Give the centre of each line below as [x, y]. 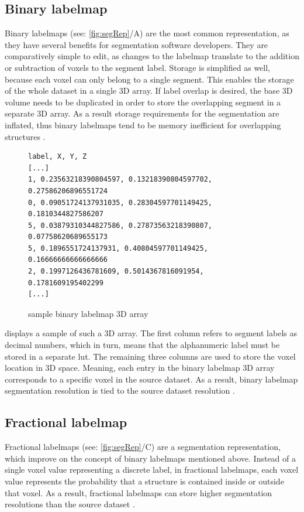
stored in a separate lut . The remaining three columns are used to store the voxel [150, 356]
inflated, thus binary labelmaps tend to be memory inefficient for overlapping [143, 124]
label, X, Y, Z [58, 157]
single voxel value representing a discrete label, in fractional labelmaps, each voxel [152, 470]
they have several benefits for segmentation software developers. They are [137, 44]
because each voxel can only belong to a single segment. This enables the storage [149, 79]
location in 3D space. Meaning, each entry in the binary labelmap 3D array [140, 368]
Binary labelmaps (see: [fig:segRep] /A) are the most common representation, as [147, 33]
